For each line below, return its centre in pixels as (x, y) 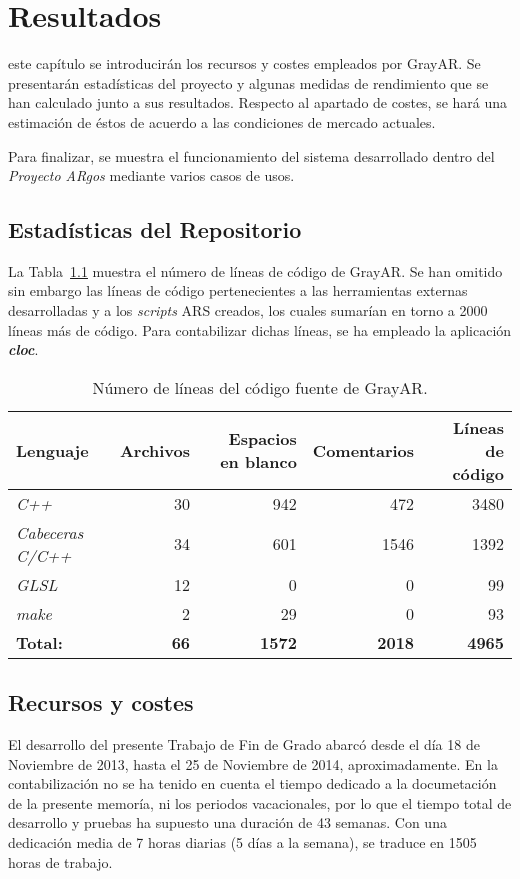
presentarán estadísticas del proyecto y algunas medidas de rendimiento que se (248, 82)
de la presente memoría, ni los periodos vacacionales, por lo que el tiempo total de (260, 802)
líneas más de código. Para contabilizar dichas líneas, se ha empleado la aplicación (260, 329)
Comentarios (363, 450)
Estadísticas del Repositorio (155, 229)
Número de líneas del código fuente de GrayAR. (260, 387)
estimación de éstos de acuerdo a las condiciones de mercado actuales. (222, 121)
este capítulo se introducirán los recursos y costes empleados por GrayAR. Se (244, 63)
